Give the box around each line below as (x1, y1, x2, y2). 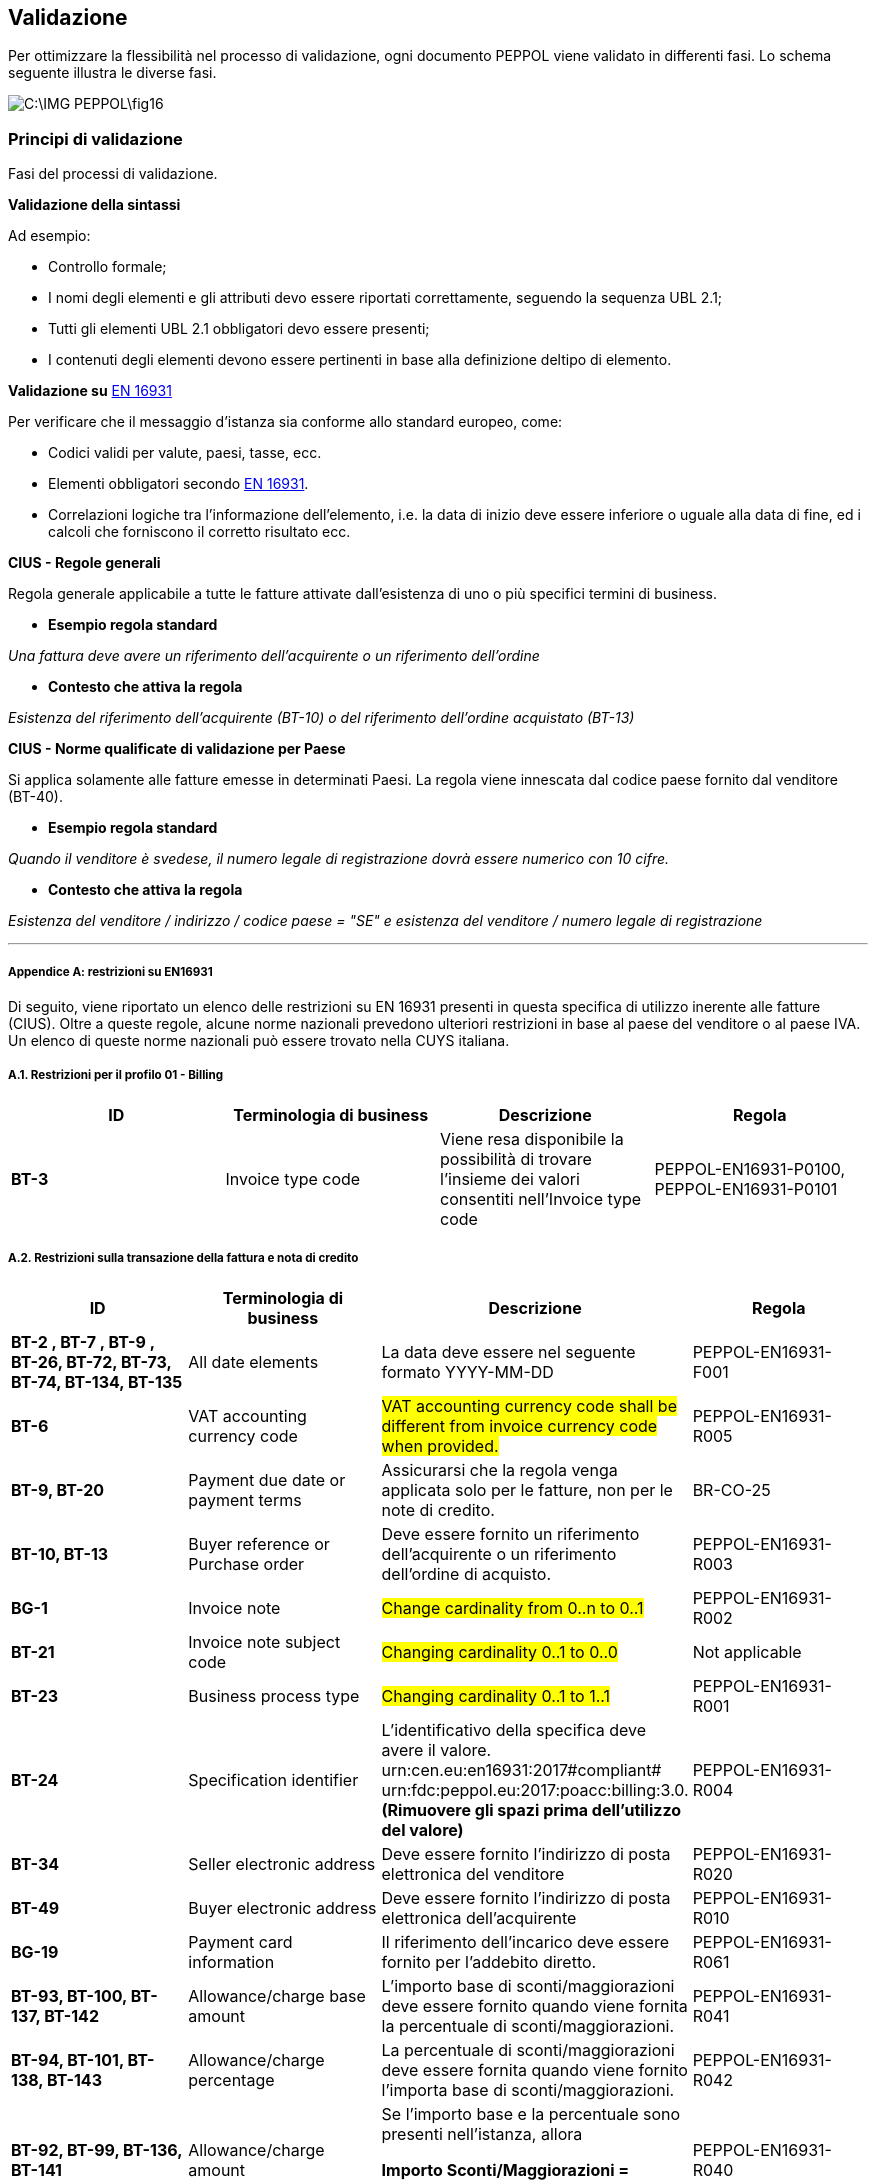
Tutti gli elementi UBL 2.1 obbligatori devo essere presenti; (48, 320, 430, 338)
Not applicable (692, 1641, 802, 1662)
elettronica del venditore (381, 1863, 565, 1884)
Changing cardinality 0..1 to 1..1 (381, 1685, 611, 1706)
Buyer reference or (188, 1533, 330, 1554)
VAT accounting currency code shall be (381, 1395, 677, 1416)
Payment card (188, 1931, 293, 1952)
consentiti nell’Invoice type (440, 1188, 642, 1209)
